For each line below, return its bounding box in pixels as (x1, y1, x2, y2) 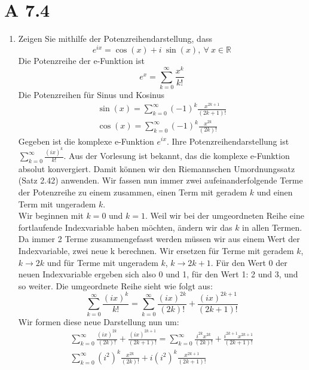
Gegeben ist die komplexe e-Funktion (18, 134, 154, 147)
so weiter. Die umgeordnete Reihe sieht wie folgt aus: (18, 279, 213, 292)
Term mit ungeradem (18, 197, 96, 210)
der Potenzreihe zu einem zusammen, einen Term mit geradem (18, 186, 247, 198)
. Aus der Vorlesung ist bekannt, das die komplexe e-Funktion (63, 149, 290, 162)
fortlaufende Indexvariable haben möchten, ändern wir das (18, 221, 232, 233)
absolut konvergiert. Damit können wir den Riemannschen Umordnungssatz (18, 162, 295, 175)
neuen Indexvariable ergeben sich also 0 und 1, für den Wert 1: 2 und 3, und (18, 268, 298, 280)
